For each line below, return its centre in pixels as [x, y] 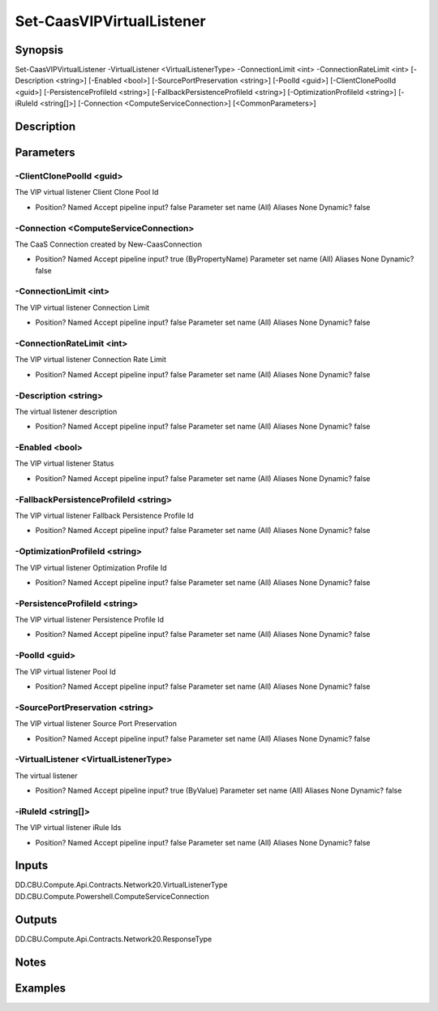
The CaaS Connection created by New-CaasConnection [109, 244]
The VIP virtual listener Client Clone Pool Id [87, 192]
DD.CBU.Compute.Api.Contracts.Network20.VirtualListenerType [121, 885]
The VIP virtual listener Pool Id [66, 671]
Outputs [36, 920]
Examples [41, 988]
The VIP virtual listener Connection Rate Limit [90, 359]
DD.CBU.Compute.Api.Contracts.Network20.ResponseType [114, 939]
